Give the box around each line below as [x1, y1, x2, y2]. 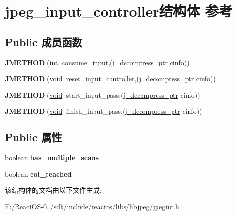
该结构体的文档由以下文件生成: [5, 185, 102, 195]
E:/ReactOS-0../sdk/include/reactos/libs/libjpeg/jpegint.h [5, 201, 179, 211]
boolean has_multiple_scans [5, 152, 99, 163]
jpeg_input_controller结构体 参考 [5, 1, 233, 21]
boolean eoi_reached [5, 168, 72, 179]
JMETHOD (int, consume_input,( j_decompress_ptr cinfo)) [5, 57, 189, 67]
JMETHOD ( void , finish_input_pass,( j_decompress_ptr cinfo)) [5, 106, 202, 116]
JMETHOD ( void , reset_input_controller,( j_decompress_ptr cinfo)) [5, 73, 216, 83]
